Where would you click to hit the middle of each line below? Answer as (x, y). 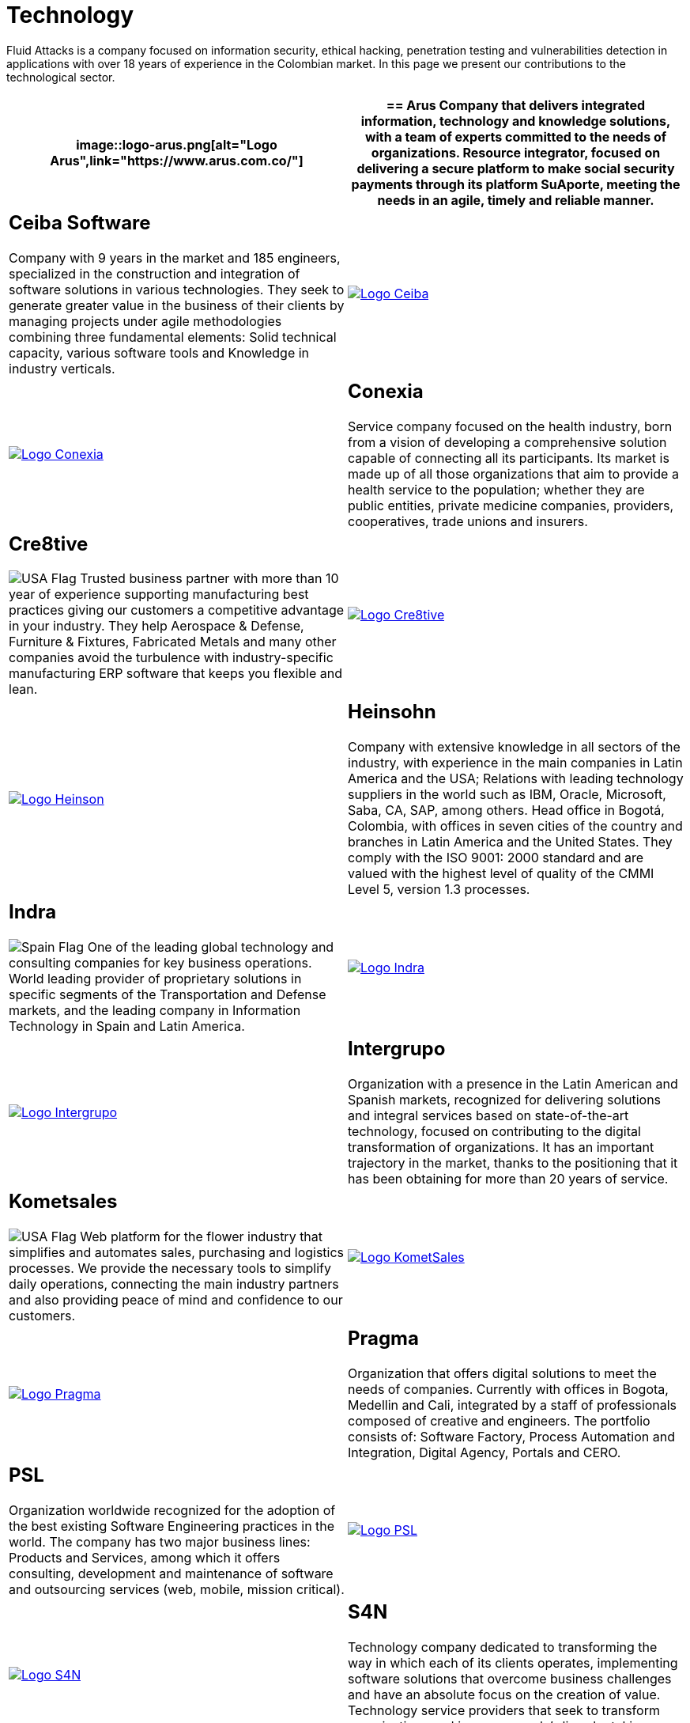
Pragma (383, 1339)
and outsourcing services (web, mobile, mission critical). (177, 1589)
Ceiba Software (80, 222)
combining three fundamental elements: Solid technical (173, 337)
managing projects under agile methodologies (145, 321)
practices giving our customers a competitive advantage (177, 610)
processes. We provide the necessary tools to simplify (170, 1269)
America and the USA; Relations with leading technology (516, 779)
